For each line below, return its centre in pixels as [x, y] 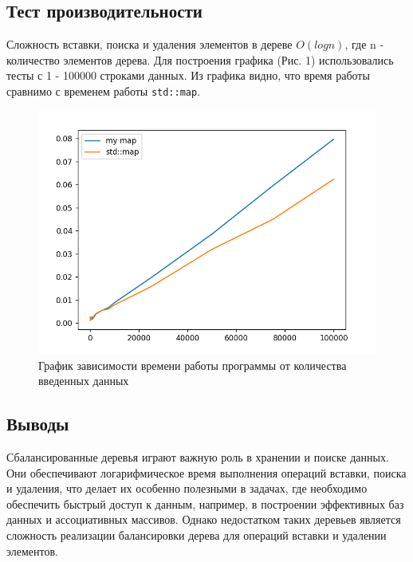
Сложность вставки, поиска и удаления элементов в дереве [149, 44]
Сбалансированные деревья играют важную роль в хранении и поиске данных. [198, 457]
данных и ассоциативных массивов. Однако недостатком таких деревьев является [204, 519]
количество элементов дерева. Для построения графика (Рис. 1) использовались [200, 59]
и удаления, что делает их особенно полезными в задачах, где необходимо [187, 488]
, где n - [364, 44]
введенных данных [84, 381]
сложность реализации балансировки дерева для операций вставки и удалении [197, 535]
